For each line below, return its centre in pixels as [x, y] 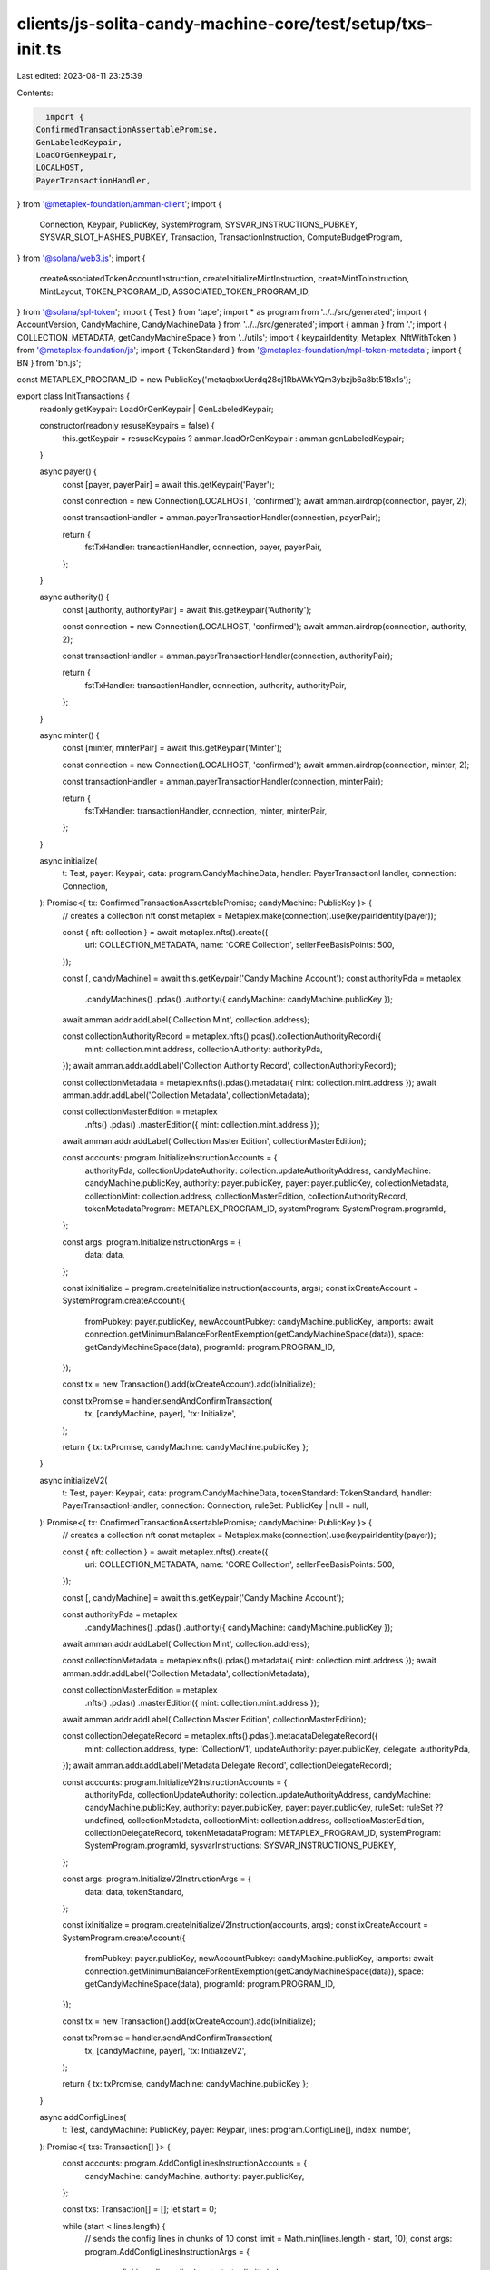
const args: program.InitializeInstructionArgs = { [152, 1242]
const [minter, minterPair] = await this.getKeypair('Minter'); [172, 748]
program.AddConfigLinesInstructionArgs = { [167, 2251]
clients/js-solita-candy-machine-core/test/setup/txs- [225, 24]
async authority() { [74, 597]
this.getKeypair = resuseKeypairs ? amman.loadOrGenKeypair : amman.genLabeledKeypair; [233, 438]
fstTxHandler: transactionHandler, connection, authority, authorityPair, [216, 685]
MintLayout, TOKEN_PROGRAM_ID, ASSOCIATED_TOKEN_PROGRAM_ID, [175, 291]
